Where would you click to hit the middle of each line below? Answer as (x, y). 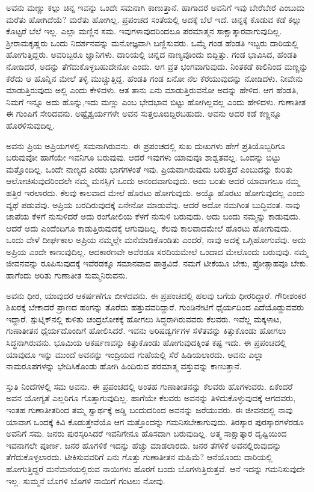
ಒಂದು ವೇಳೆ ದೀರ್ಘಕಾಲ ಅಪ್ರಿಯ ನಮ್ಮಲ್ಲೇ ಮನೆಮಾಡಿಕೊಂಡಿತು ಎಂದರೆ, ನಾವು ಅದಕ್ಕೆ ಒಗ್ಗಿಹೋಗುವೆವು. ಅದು (156, 240)
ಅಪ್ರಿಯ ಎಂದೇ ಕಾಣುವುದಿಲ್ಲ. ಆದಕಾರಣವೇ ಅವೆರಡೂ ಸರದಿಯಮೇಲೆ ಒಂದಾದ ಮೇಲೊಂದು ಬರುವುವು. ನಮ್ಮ (157, 251)
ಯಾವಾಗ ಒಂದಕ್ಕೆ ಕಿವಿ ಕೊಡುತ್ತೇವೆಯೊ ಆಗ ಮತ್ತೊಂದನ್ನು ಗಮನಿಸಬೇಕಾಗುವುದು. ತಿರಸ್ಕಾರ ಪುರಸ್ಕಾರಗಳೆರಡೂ (155, 421)
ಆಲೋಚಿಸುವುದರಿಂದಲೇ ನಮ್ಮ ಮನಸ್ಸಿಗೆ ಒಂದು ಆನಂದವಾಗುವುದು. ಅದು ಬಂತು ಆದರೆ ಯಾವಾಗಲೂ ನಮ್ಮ (153, 181)
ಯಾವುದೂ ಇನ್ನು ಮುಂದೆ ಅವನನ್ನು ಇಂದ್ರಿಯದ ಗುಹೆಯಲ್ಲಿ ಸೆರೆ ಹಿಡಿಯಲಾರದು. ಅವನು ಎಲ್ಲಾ (135, 354)
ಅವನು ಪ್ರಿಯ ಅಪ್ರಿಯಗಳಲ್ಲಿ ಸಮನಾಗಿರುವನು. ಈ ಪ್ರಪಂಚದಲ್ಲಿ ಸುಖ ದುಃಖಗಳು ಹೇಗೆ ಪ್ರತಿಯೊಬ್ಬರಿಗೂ (146, 145)
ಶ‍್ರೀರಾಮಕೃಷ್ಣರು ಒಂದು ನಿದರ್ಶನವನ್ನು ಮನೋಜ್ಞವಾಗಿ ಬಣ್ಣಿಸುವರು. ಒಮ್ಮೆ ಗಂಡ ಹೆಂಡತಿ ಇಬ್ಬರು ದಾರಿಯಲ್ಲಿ (152, 42)
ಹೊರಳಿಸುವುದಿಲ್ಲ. (31, 125)
